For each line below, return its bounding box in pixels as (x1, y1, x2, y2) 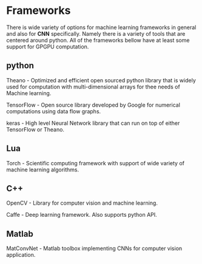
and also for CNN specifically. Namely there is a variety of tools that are (6, 30, 186, 37)
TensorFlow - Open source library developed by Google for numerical (6, 101, 181, 108)
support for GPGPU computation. (6, 43, 89, 50)
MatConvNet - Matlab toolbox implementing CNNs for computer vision (6, 245, 183, 252)
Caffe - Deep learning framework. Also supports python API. (6, 211, 158, 219)
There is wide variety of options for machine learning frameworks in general (6, 24, 197, 31)
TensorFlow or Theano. (6, 125, 65, 133)
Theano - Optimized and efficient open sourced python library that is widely (6, 76, 196, 84)
